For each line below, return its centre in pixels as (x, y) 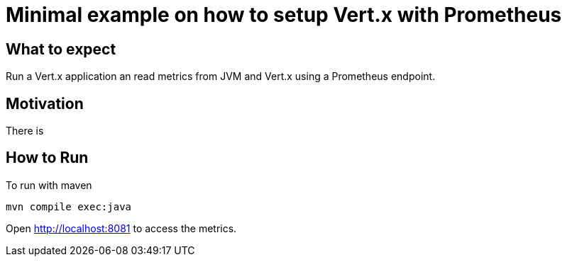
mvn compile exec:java (69, 206)
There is (25, 131)
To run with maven (49, 185)
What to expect (61, 49)
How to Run (47, 158)
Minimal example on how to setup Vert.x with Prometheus (284, 15)
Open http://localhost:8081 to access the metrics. (121, 228)
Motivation (45, 103)
